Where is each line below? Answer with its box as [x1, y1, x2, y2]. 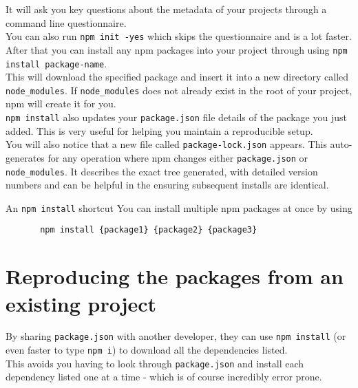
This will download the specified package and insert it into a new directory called [6, 69, 349, 84]
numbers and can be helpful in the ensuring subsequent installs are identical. [6, 177, 329, 192]
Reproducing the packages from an [6, 262, 344, 290]
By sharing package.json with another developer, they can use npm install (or [6, 329, 346, 343]
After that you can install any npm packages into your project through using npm [6, 42, 348, 56]
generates [6, 150, 45, 164]
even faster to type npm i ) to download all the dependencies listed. [6, 343, 288, 357]
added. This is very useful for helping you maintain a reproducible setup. [6, 123, 313, 138]
